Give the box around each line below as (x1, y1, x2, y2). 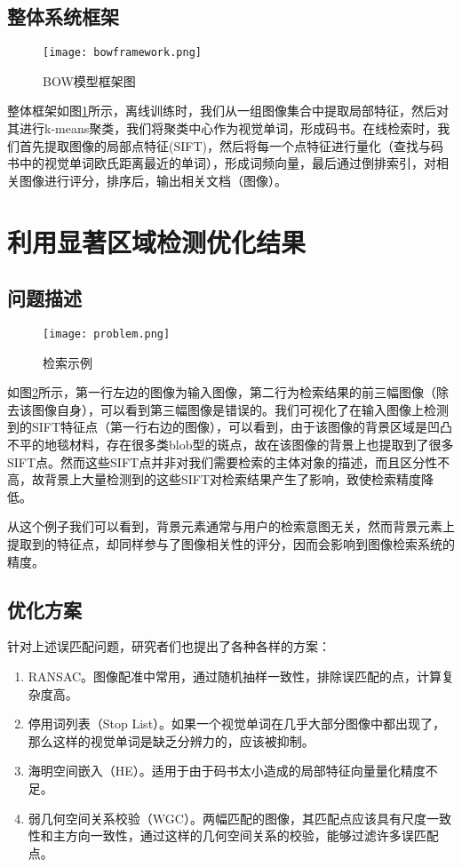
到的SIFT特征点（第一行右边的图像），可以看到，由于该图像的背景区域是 (7, 418, 428, 436)
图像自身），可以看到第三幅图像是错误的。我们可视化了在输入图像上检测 (31, 400, 449, 418)
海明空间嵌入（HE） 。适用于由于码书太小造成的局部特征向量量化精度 (28, 761, 426, 780)
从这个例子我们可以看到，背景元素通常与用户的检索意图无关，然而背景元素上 (7, 517, 455, 536)
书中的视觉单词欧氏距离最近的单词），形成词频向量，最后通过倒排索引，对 (7, 154, 436, 172)
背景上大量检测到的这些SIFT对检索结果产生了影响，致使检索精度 (44, 470, 422, 489)
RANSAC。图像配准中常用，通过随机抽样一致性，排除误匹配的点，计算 (28, 666, 442, 685)
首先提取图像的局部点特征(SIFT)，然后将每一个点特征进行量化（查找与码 (19, 136, 443, 155)
